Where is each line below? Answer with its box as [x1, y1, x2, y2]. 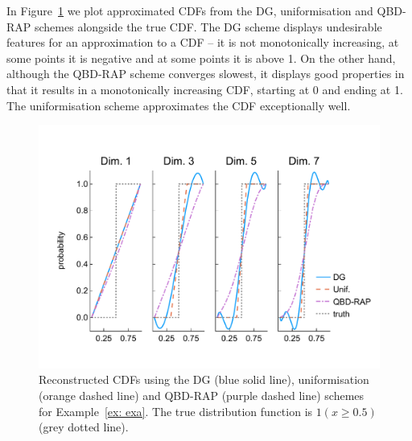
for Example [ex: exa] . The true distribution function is [39, 402, 313, 419]
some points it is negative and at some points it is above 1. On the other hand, [6, 49, 396, 66]
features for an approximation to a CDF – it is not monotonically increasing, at [6, 34, 399, 51]
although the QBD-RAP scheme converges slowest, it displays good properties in [6, 65, 405, 82]
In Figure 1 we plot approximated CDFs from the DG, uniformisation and [6, 2, 373, 19]
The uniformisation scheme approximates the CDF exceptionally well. [6, 97, 351, 113]
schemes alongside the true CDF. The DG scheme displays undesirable [34, 18, 382, 35]
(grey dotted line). [39, 418, 129, 435]
